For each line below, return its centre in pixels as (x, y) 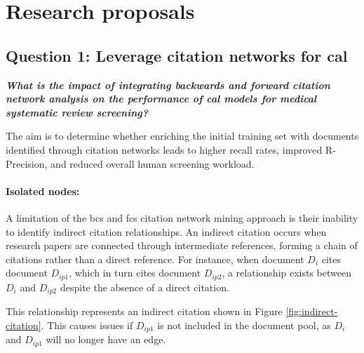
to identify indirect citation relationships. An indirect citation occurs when (166, 231)
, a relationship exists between (287, 273)
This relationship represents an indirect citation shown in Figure (144, 311)
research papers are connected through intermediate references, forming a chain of (182, 245)
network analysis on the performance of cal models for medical (161, 99)
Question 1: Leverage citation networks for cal (177, 55)
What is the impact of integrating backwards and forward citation (168, 85)
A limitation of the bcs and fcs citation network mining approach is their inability (182, 217)
